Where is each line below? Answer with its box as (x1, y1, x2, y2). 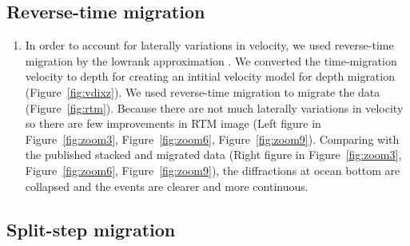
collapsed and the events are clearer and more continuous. (25, 177, 308, 194)
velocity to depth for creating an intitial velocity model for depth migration (25, 68, 395, 85)
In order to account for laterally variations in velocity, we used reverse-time (25, 37, 394, 54)
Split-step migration (6, 216, 176, 241)
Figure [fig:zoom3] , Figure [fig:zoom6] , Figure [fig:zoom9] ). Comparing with (25, 130, 400, 147)
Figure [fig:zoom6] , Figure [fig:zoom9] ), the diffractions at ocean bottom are (25, 161, 400, 178)
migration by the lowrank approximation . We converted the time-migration (25, 52, 397, 69)
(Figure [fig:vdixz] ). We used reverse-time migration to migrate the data (25, 83, 380, 100)
